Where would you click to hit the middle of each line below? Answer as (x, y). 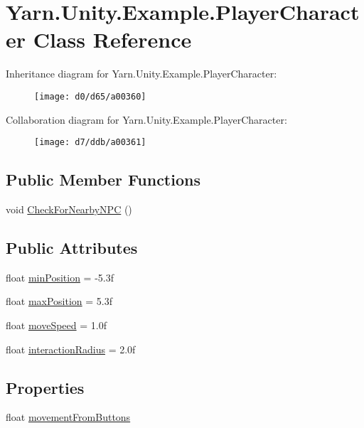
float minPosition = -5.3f (60, 277)
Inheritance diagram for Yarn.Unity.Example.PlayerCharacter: (141, 74)
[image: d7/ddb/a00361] (90, 143)
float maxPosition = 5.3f (59, 301)
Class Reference (112, 39)
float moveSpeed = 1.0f (56, 325)
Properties (45, 387)
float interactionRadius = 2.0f (71, 349)
